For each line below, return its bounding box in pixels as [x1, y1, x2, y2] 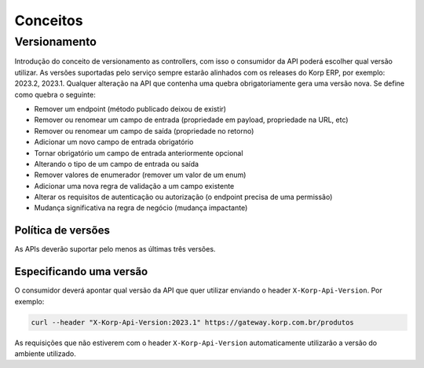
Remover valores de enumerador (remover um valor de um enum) [34, 170, 247, 180]
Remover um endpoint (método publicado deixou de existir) [34, 104, 227, 113]
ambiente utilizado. [14, 349, 76, 359]
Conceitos [14, 12, 83, 29]
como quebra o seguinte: [14, 90, 96, 99]
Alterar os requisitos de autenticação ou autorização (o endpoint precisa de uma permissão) [34, 193, 333, 202]
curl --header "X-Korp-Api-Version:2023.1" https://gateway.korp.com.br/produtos [31, 318, 355, 326]
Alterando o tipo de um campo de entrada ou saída [34, 159, 199, 168]
